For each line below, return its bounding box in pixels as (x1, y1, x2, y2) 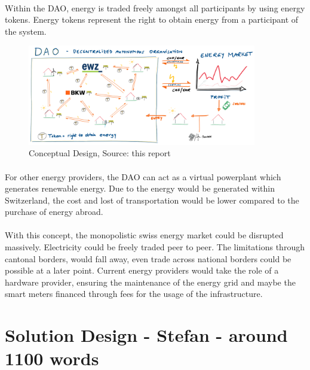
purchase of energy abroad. (5, 205, 103, 218)
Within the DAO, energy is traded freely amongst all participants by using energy (5, 1, 305, 14)
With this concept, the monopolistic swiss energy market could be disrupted (5, 229, 284, 241)
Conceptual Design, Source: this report (29, 147, 171, 159)
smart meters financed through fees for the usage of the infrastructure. (5, 287, 263, 300)
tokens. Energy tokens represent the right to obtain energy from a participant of (5, 13, 299, 26)
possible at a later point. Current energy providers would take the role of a (5, 264, 279, 277)
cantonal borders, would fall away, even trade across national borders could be (5, 252, 291, 265)
